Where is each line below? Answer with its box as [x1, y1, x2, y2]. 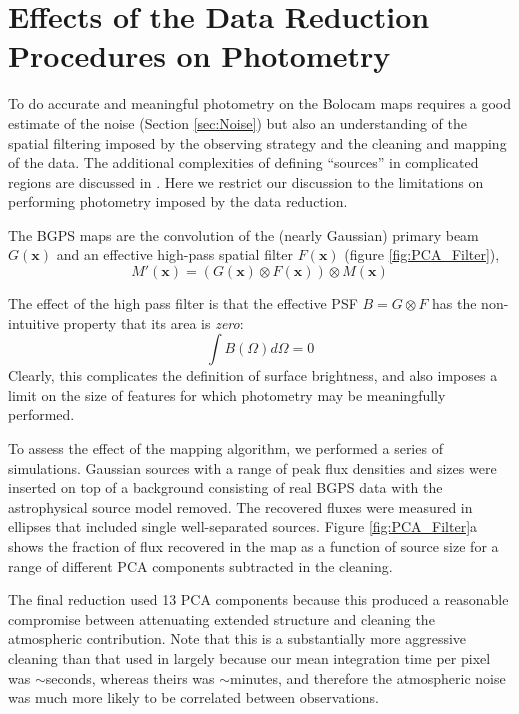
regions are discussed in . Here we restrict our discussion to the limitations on [8, 171, 484, 192]
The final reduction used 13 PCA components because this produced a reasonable [8, 589, 509, 610]
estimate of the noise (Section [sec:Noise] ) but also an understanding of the [8, 112, 468, 133]
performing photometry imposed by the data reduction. [8, 191, 348, 212]
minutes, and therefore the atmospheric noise [230, 667, 506, 688]
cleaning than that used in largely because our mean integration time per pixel [8, 647, 491, 668]
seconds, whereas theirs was [45, 667, 215, 688]
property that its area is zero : [63, 312, 244, 333]
